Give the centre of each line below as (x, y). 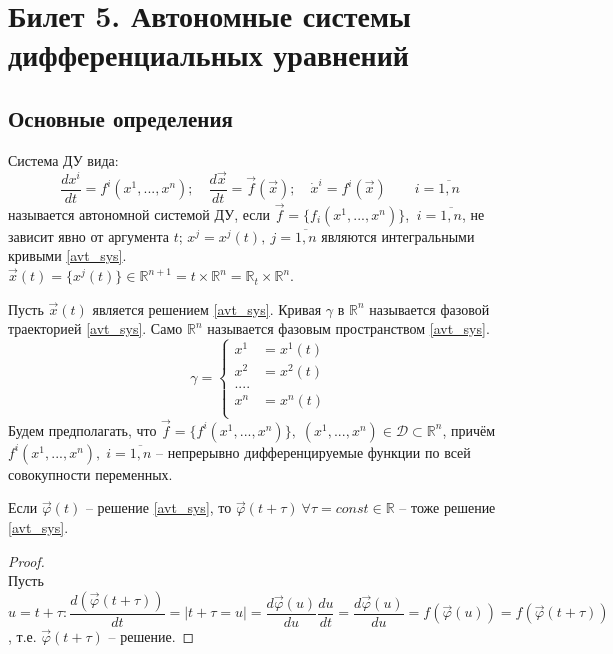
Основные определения (120, 117)
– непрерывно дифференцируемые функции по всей (313, 451)
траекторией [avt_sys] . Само (95, 328)
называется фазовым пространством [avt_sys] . (348, 328)
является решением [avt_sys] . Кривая (207, 308)
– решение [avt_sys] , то (158, 507)
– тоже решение (447, 507)
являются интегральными (398, 235)
